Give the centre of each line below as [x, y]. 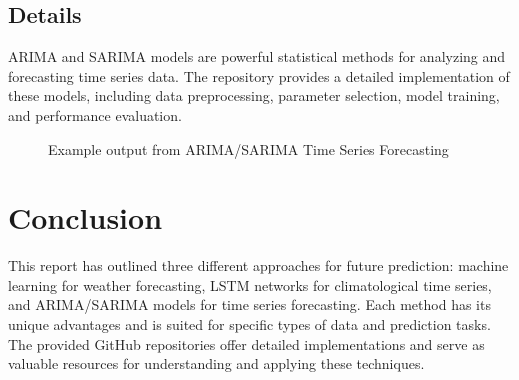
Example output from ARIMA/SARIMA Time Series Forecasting [248, 148]
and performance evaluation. [95, 114]
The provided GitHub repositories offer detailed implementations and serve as [246, 343]
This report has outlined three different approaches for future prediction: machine [258, 265]
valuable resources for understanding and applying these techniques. [216, 363]
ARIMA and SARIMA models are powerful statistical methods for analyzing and [257, 56]
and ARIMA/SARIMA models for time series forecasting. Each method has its [249, 304]
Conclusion [85, 217]
